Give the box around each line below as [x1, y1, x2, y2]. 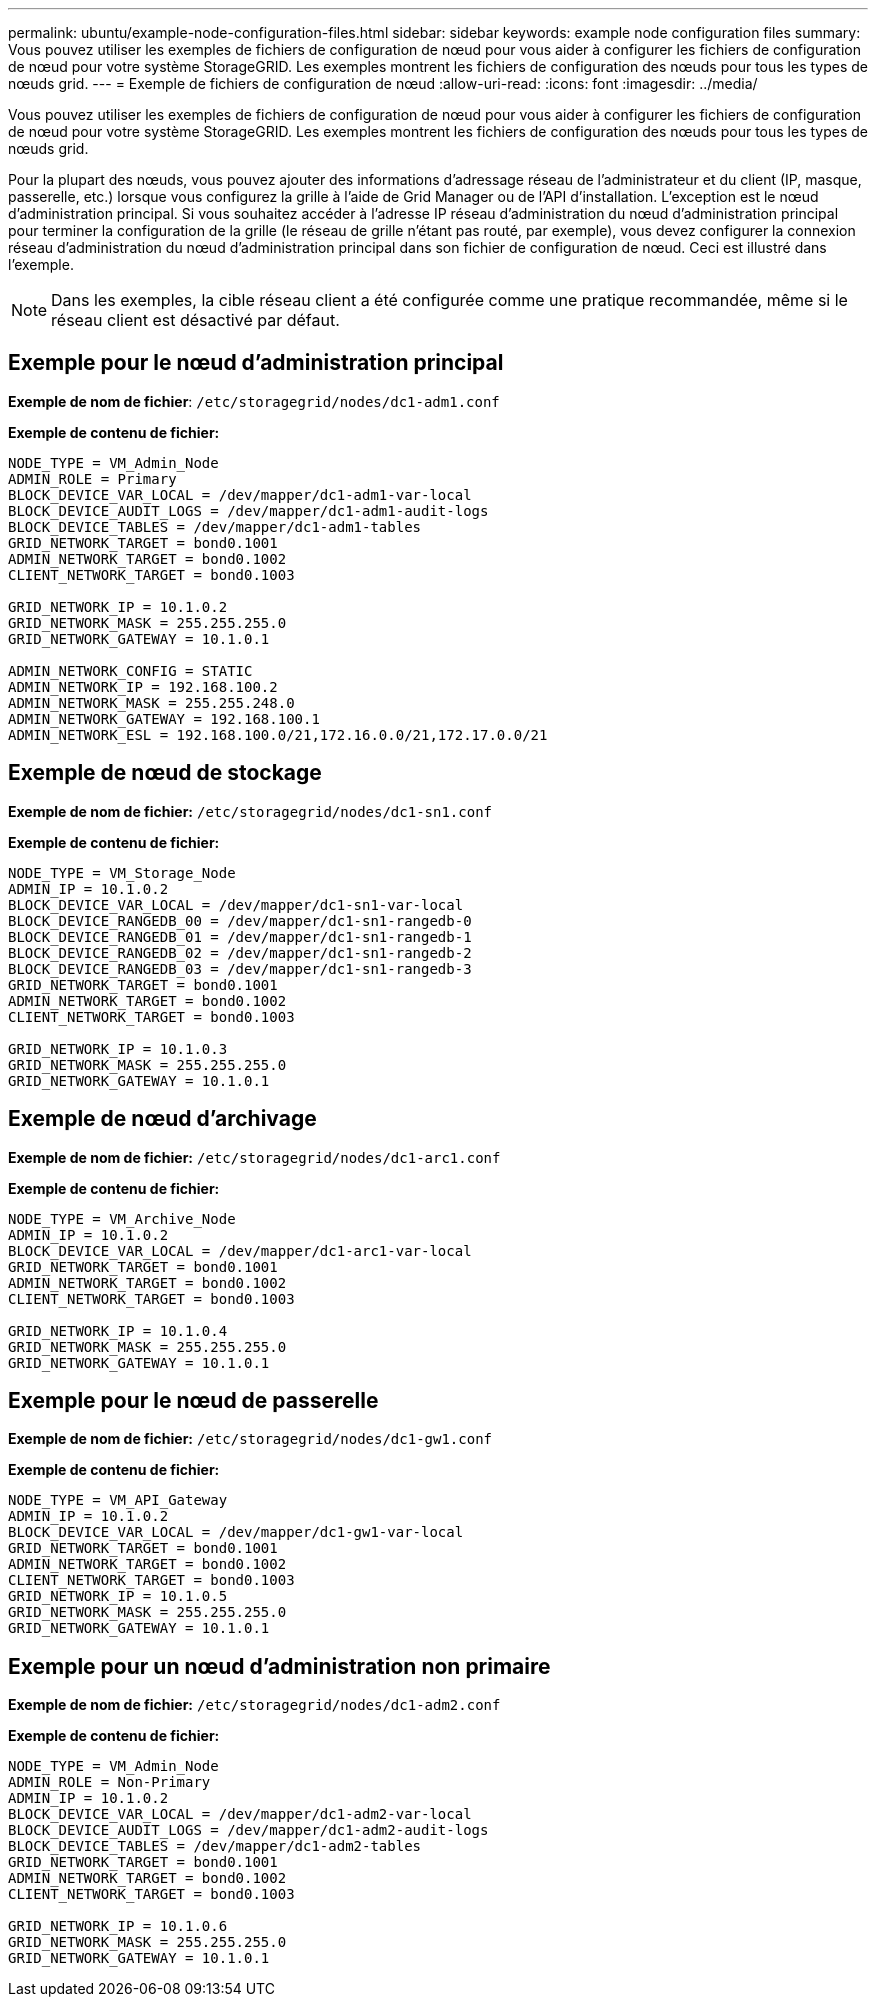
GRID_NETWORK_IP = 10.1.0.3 [8, 1040, 228, 1057]
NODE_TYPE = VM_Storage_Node [8, 864, 236, 881]
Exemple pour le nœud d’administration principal [8, 350, 504, 376]
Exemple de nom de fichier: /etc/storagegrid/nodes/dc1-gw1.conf [8, 1430, 492, 1448]
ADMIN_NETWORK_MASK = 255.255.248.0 [8, 694, 295, 711]
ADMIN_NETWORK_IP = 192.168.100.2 [8, 678, 278, 695]
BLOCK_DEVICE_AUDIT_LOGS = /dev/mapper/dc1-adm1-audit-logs [8, 502, 489, 519]
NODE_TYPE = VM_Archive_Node [8, 1210, 236, 1227]
